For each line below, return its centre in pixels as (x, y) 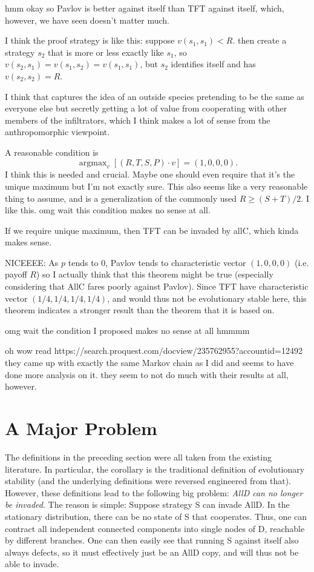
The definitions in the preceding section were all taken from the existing (138, 457)
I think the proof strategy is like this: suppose (90, 40)
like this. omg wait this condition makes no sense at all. (108, 210)
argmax (93, 163)
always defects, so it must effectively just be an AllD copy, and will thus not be (152, 552)
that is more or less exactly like (106, 52)
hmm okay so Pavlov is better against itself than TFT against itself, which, (145, 8)
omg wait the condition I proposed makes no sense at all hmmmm (127, 330)
